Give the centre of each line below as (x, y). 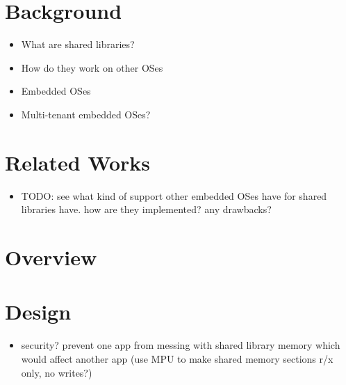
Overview (51, 257)
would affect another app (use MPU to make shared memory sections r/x (177, 358)
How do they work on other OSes (92, 67)
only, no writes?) (57, 372)
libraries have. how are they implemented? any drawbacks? (146, 209)
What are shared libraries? (78, 44)
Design (38, 312)
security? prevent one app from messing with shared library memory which (181, 345)
